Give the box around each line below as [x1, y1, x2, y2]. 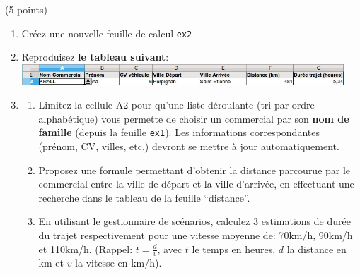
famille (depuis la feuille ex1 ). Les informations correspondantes [38, 125, 320, 140]
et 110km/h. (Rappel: [38, 241, 133, 256]
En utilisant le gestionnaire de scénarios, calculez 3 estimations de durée [38, 214, 351, 228]
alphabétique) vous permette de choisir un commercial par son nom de [38, 111, 349, 126]
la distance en [286, 241, 347, 256]
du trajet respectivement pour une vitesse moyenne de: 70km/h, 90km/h [38, 228, 353, 243]
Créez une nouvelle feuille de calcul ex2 [21, 25, 192, 40]
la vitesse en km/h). [75, 255, 162, 270]
